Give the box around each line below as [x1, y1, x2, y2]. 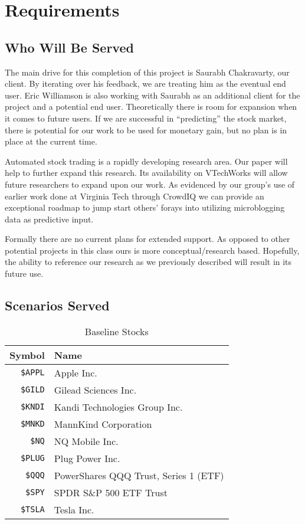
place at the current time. [5, 135, 97, 148]
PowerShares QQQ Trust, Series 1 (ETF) [54, 468, 224, 482]
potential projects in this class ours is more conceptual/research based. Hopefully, [5, 244, 300, 256]
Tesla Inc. [54, 502, 94, 516]
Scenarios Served [5, 296, 110, 315]
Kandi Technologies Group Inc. [54, 399, 183, 414]
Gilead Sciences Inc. [54, 382, 137, 397]
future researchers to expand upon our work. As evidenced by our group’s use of [5, 178, 295, 190]
